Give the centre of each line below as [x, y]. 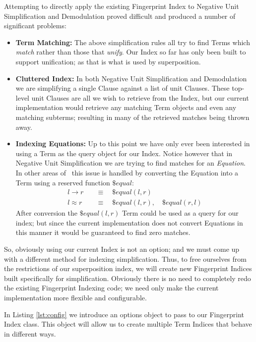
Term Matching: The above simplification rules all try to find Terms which [133, 42]
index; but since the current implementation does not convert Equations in [129, 222]
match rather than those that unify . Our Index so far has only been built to [131, 52]
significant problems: [35, 26]
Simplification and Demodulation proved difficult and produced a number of [120, 16]
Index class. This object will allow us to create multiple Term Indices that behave [128, 324]
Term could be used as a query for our [180, 213]
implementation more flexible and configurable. [75, 297]
